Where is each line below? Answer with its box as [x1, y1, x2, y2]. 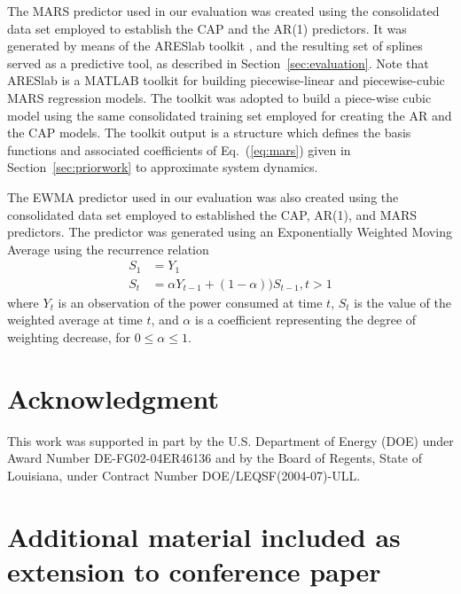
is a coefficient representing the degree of [194, 310, 417, 329]
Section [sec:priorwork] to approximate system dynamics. [7, 158, 318, 176]
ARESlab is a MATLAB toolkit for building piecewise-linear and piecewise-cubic [7, 71, 445, 90]
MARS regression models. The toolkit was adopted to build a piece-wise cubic [7, 88, 432, 106]
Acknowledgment [7, 379, 219, 416]
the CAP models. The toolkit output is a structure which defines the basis [7, 123, 411, 142]
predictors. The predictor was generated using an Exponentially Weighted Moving [7, 223, 452, 241]
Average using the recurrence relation [7, 239, 209, 258]
